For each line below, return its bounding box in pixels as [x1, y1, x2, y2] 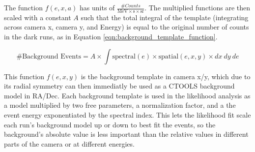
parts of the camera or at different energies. [4, 138, 135, 149]
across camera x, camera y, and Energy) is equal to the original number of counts [4, 22, 249, 32]
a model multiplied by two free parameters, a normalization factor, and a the [4, 100, 236, 110]
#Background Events [16, 53, 82, 60]
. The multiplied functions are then [144, 2, 250, 12]
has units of [80, 2, 115, 12]
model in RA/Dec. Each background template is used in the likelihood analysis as [4, 90, 251, 100]
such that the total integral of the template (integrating [81, 12, 249, 22]
